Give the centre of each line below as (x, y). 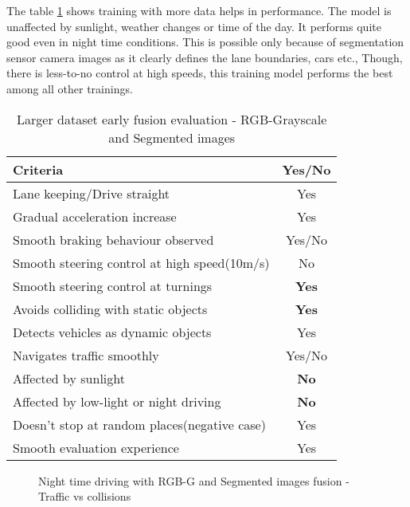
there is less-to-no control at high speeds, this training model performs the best (200, 73)
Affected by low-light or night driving (117, 401)
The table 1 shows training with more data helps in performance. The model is (199, 10)
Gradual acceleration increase (95, 216)
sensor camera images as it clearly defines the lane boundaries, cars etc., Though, (205, 57)
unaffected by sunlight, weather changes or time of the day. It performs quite (194, 26)
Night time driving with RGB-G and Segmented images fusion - (194, 480)
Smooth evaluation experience (96, 447)
